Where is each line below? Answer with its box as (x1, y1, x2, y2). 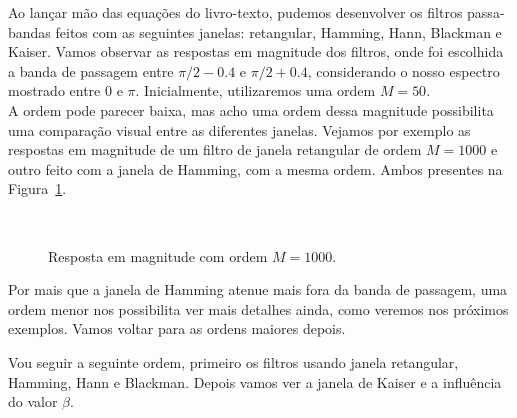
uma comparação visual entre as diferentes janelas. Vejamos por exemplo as (8, 119, 471, 140)
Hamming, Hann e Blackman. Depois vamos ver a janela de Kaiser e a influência (8, 371, 502, 392)
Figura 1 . (8, 178, 67, 199)
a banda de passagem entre (8, 60, 174, 81)
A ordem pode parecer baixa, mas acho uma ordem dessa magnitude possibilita (8, 99, 494, 120)
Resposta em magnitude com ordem (48, 245, 268, 266)
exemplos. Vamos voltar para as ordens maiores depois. (8, 318, 346, 339)
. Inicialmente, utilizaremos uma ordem (135, 80, 376, 101)
